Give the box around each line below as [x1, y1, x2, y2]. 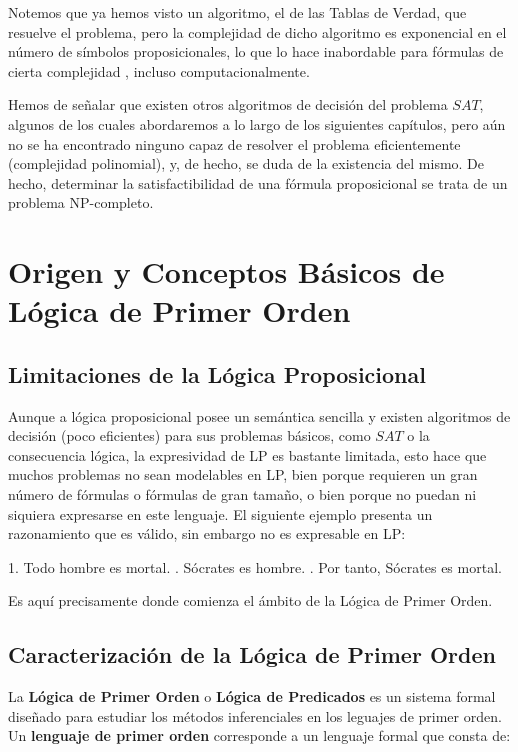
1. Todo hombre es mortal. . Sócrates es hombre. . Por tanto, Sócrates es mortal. [8, 556, 502, 577]
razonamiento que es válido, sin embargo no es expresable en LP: [8, 523, 406, 544]
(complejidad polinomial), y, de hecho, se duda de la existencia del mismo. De [8, 153, 485, 174]
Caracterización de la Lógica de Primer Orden [8, 639, 496, 670]
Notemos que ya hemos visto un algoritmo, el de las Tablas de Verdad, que [8, 2, 467, 22]
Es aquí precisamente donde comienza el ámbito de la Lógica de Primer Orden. [8, 590, 493, 611]
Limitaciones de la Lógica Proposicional [8, 358, 426, 389]
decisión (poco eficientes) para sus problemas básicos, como [8, 425, 371, 446]
